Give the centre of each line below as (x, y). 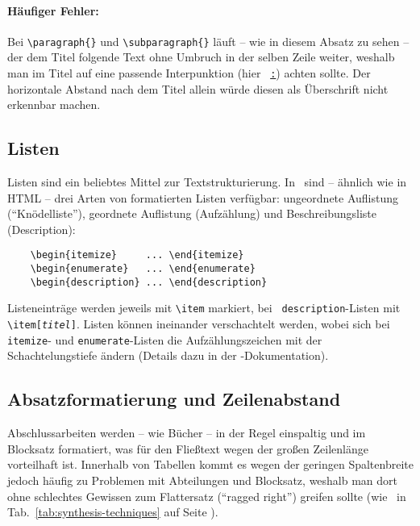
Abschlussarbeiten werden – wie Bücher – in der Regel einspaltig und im (187, 433)
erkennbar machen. (54, 104)
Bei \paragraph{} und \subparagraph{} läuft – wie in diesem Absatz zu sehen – (208, 41)
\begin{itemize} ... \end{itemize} (137, 255)
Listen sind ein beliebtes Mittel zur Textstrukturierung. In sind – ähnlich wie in (207, 182)
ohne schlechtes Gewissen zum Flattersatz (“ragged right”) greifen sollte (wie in (207, 496)
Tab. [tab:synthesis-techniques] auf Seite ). (113, 512)
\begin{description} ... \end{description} (149, 282)
